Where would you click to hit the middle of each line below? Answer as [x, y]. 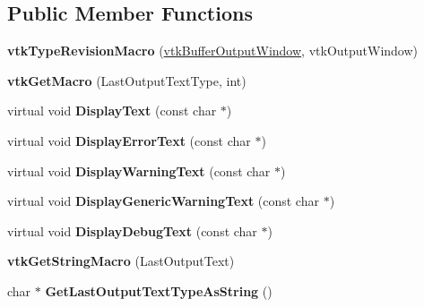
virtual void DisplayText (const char [112, 111]
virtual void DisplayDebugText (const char [132, 230]
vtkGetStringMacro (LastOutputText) [121, 261]
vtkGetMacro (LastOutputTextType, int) [127, 80]
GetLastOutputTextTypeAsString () [159, 290]
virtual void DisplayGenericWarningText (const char [163, 201]
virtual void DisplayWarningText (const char [139, 171]
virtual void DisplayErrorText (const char [129, 140]
